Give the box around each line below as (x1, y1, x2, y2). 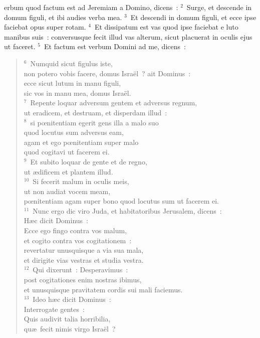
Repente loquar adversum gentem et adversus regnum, (30, 97, 197, 108)
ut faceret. (4, 41, 36, 52)
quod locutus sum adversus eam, (24, 127, 124, 137)
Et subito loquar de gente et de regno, (30, 156, 147, 166)
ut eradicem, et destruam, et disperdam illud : (24, 107, 167, 117)
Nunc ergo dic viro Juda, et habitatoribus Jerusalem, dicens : (33, 205, 222, 216)
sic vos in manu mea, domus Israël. (24, 87, 131, 98)
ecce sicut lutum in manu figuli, (24, 78, 121, 88)
